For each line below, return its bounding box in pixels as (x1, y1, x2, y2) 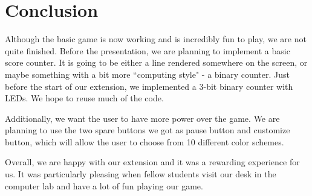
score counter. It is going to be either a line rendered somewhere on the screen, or (5, 56, 308, 69)
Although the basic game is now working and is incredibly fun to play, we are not (5, 33, 307, 45)
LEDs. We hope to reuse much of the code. (5, 92, 164, 104)
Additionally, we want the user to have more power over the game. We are (5, 112, 280, 124)
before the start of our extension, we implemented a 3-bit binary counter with (5, 80, 293, 92)
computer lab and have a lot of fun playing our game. (5, 179, 203, 192)
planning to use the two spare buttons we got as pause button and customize (5, 124, 290, 136)
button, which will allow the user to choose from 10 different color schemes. (5, 135, 284, 148)
